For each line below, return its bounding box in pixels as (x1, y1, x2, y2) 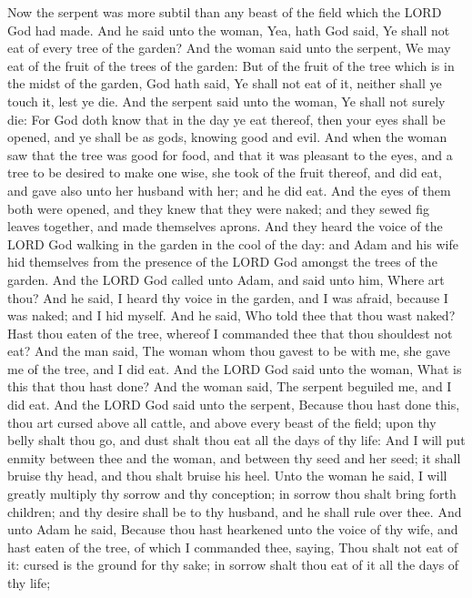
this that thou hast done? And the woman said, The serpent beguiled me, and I (7, 377, 452, 396)
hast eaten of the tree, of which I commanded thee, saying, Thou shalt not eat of (7, 537, 458, 556)
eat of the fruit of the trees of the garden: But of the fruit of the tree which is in (7, 56, 455, 75)
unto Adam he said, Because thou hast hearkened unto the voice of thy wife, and (7, 520, 458, 539)
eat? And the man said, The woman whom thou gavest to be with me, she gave (7, 341, 451, 360)
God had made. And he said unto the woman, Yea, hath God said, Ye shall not (7, 20, 450, 39)
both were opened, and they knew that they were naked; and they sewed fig (7, 198, 430, 218)
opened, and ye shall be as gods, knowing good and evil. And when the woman (7, 127, 447, 147)
